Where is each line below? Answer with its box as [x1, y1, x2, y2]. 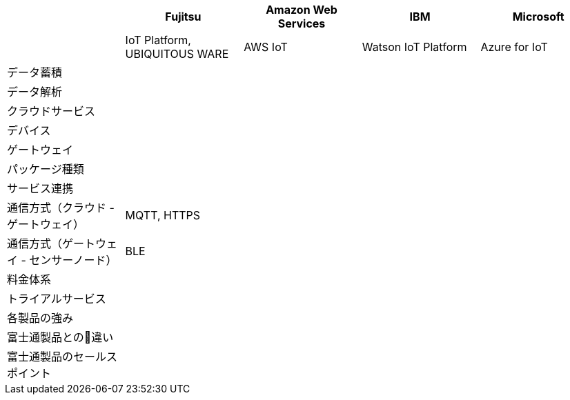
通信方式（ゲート [7, 237, 96, 250]
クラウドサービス [7, 104, 96, 118]
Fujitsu [165, 10, 202, 23]
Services [277, 17, 326, 30]
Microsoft [512, 10, 564, 23]
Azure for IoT [480, 40, 548, 54]
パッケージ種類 [7, 162, 84, 176]
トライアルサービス [7, 292, 106, 306]
